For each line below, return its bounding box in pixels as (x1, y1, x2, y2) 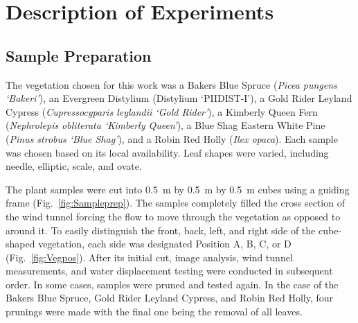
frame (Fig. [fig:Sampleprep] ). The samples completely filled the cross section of (6, 195, 345, 210)
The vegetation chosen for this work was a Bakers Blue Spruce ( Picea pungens (6, 77, 337, 91)
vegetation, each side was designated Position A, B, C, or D (38, 236, 292, 251)
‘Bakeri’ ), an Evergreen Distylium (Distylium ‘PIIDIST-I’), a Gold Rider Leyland (6, 91, 352, 105)
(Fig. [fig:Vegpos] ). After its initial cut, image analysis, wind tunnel (6, 250, 293, 264)
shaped (6, 236, 35, 251)
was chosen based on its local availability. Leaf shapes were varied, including (6, 145, 329, 159)
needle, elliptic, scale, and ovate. (6, 159, 142, 173)
